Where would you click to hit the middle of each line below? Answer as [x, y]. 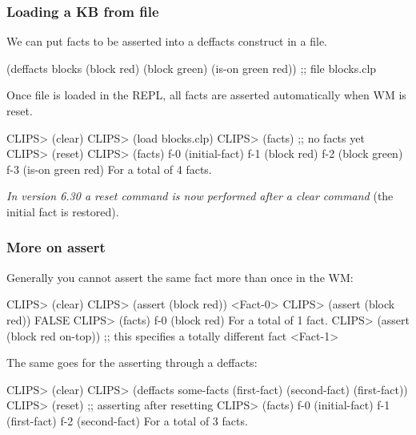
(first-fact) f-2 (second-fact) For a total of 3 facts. [127, 420]
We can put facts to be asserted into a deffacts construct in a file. [167, 41]
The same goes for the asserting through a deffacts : [132, 362]
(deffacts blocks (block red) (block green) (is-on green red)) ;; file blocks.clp [192, 68]
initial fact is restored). [63, 211]
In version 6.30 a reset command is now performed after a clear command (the [200, 196]
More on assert [56, 247]
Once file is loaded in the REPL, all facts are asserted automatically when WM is [206, 95]
